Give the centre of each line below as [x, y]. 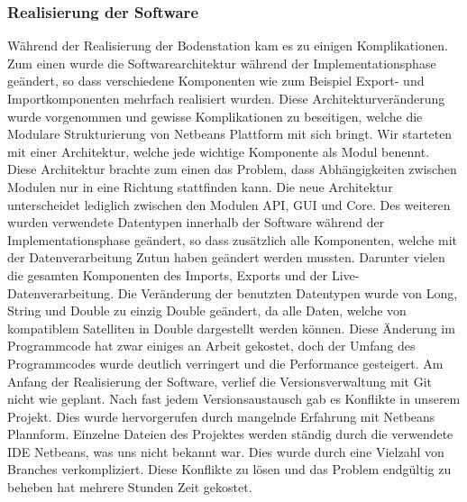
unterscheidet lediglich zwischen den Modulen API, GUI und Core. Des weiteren [229, 204]
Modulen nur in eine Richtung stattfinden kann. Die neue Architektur [200, 186]
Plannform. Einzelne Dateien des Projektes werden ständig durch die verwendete [230, 434]
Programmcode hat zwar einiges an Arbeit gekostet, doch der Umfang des [211, 346]
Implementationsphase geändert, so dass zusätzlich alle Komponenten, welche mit [232, 239]
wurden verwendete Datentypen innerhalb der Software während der [196, 222]
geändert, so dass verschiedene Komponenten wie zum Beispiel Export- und [216, 81]
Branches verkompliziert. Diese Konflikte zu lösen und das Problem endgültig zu [229, 469]
